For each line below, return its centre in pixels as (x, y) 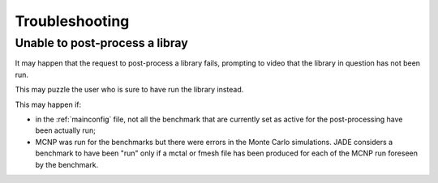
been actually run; (66, 130)
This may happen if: (48, 104)
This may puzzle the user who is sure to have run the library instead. (129, 90)
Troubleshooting (72, 21)
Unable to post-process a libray (101, 43)
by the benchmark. (67, 164)
